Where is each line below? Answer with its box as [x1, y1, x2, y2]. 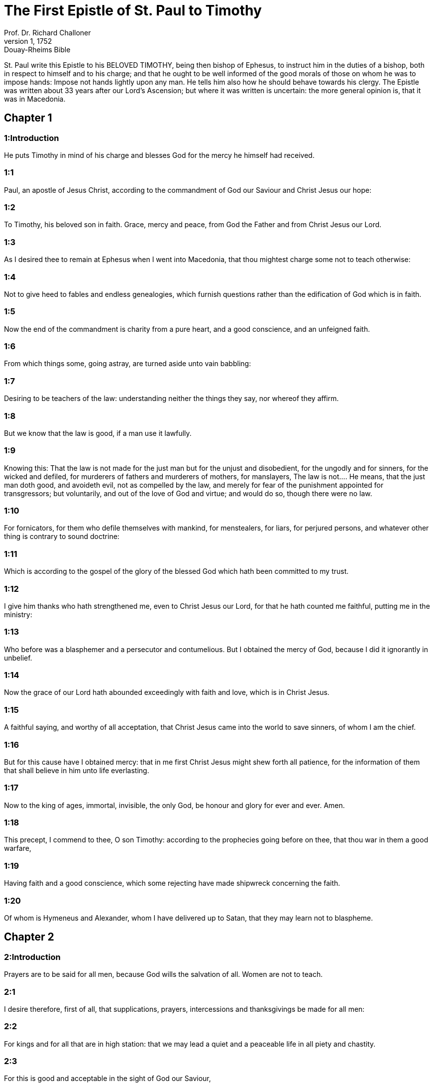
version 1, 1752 [4, 36, 52, 45]
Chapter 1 [4, 112, 52, 125]
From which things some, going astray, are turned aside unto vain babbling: [4, 359, 251, 368]
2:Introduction [4, 951, 61, 962]
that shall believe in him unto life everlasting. [4, 766, 149, 775]
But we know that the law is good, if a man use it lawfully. [4, 428, 192, 437]
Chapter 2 [4, 931, 54, 944]
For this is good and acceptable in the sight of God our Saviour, [4, 1074, 211, 1083]
